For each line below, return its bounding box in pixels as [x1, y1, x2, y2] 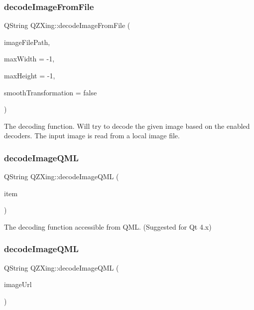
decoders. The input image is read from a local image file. [4, 130, 180, 141]
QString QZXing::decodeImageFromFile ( [4, 20, 130, 30]
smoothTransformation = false [4, 87, 97, 97]
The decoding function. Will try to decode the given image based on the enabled [4, 120, 250, 131]
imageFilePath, [4, 36, 50, 47]
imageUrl [4, 279, 32, 290]
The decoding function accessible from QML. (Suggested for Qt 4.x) [4, 221, 212, 232]
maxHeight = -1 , [4, 70, 55, 80]
